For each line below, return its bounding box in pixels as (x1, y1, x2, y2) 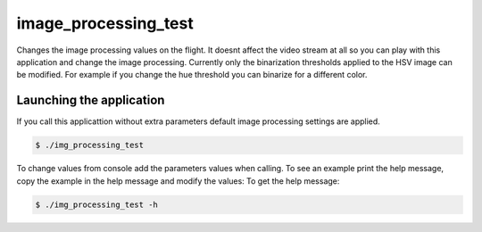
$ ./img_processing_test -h (35, 199, 158, 210)
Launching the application (16, 93, 165, 108)
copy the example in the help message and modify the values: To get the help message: (16, 175, 340, 186)
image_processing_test (16, 13, 194, 33)
